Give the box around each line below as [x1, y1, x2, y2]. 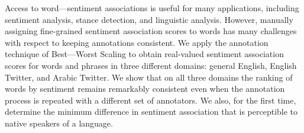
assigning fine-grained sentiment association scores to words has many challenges [5, 25, 297, 37]
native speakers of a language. [5, 117, 113, 129]
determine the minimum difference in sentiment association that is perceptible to [5, 105, 298, 118]
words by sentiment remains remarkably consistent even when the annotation [5, 82, 285, 95]
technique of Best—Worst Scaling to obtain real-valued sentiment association [5, 48, 284, 60]
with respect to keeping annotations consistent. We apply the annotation [5, 36, 269, 48]
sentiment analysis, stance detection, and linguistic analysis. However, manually [5, 13, 293, 25]
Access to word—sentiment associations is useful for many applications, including [5, 2, 299, 14]
